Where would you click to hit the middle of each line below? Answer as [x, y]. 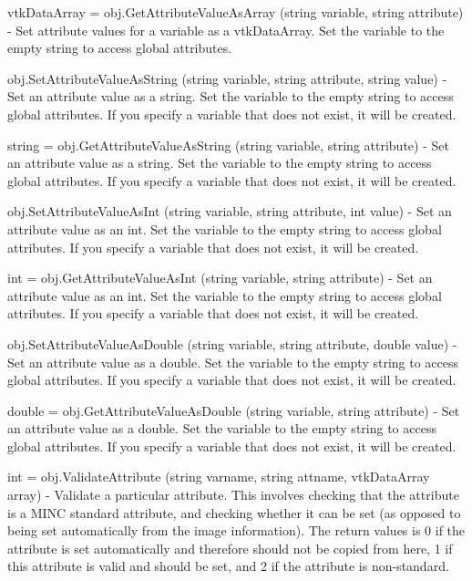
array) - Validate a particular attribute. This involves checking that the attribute [233, 495]
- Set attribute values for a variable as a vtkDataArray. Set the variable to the [226, 30]
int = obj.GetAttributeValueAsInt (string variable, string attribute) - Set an [220, 278]
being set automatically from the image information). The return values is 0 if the [236, 530]
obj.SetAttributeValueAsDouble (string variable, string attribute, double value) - [232, 343]
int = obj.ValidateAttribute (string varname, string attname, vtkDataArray [219, 477]
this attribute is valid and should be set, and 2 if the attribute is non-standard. [228, 566]
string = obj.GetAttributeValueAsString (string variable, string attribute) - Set [228, 145]
